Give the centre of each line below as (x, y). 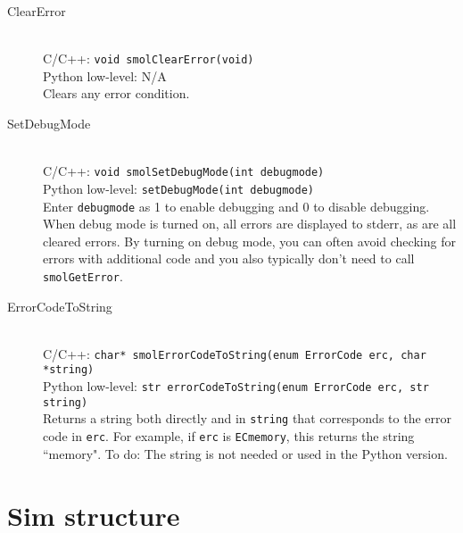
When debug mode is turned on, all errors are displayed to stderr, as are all (250, 224)
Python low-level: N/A (105, 75)
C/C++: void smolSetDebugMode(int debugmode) (184, 171)
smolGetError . (83, 275)
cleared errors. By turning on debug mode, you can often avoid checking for (249, 241)
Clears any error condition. (116, 93)
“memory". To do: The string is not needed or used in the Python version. (245, 453)
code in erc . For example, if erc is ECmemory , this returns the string (229, 436)
